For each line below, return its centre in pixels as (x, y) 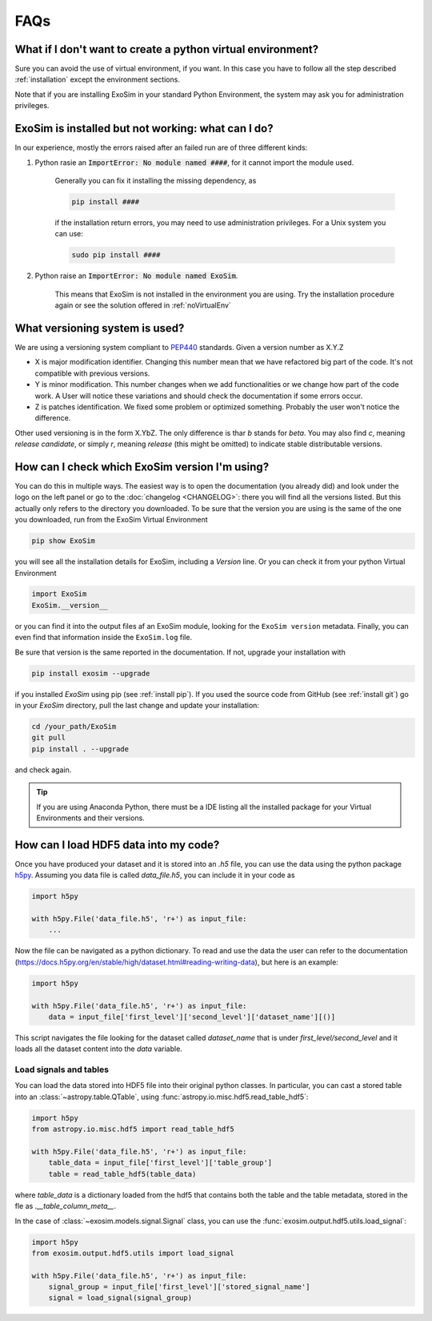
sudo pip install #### (116, 255)
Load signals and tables (62, 1069)
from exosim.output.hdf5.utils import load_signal (133, 1253)
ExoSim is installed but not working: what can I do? (144, 129)
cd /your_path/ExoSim (74, 726)
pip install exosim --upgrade (91, 673)
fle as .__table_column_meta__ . (65, 1206)
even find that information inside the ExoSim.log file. (103, 638)
